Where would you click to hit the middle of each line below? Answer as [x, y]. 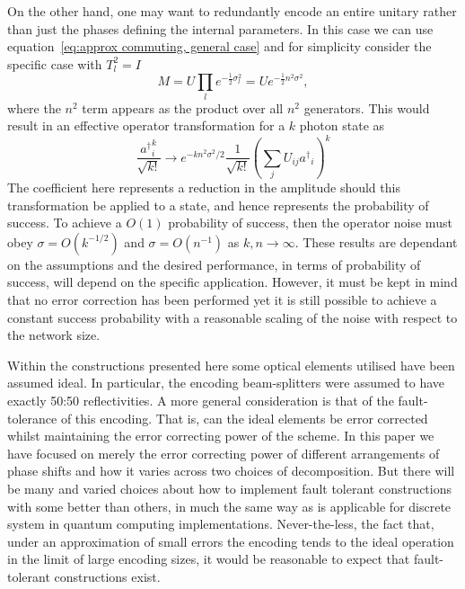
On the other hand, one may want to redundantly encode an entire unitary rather [232, 11]
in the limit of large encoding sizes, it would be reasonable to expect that [209, 559]
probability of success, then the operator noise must [310, 223]
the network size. [54, 335]
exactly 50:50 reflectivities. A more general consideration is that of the [201, 400]
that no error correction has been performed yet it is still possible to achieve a [222, 300]
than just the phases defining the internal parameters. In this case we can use [220, 28]
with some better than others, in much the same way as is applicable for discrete [229, 506]
